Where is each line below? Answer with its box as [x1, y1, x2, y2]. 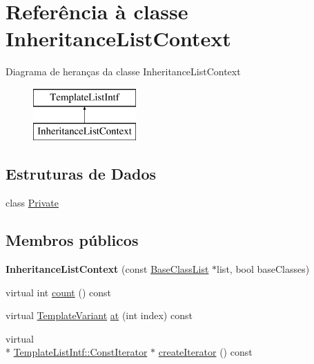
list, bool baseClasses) [217, 262, 310, 276]
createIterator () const [158, 345, 253, 359]
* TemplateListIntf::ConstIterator [6, 345, 148, 359]
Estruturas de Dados [6, 163, 157, 184]
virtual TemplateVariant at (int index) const [6, 308, 193, 323]
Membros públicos [6, 229, 139, 251]
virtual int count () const [6, 285, 111, 299]
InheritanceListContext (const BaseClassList [6, 262, 209, 276]
